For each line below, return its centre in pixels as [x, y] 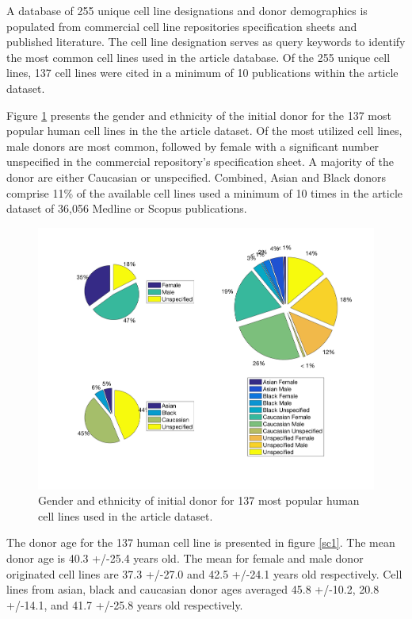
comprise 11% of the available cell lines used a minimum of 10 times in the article [205, 192]
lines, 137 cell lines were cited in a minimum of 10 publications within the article [202, 73]
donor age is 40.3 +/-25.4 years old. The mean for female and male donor [185, 558]
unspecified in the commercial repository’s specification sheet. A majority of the [200, 161]
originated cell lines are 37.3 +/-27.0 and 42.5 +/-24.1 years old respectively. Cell [204, 573]
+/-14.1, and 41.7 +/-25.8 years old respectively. [125, 604]
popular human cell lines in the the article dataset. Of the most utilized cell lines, [204, 131]
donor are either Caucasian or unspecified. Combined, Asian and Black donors [196, 177]
